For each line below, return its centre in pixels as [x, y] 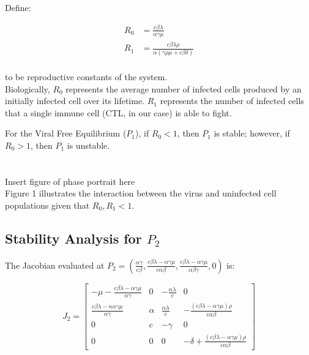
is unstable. [88, 145]
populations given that [47, 205]
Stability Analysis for [73, 238]
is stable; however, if [252, 133]
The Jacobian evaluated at [55, 265]
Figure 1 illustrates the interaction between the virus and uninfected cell [141, 193]
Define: [18, 7]
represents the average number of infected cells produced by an [184, 88]
